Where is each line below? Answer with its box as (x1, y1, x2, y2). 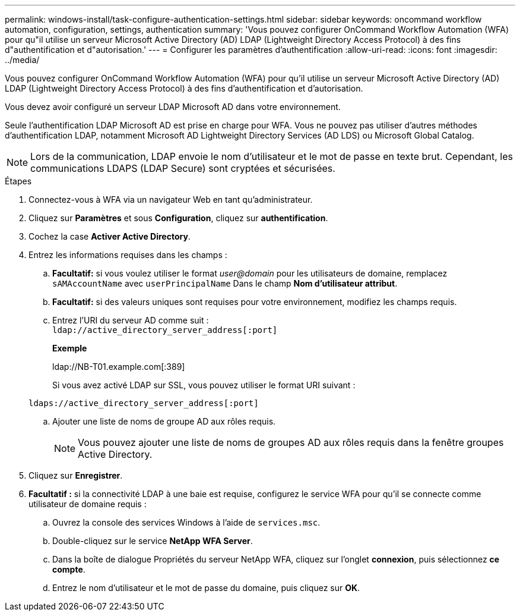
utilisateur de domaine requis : (28, 499, 147, 509)
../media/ (5, 55, 40, 65)
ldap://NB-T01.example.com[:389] (52, 362, 185, 372)
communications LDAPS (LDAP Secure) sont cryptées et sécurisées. (30, 162, 335, 174)
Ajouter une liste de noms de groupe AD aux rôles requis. (52, 416, 276, 426)
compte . (52, 564, 85, 574)
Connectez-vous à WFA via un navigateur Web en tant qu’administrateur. (28, 194, 313, 205)
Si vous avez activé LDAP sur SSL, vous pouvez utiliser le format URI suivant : (52, 380, 356, 390)
